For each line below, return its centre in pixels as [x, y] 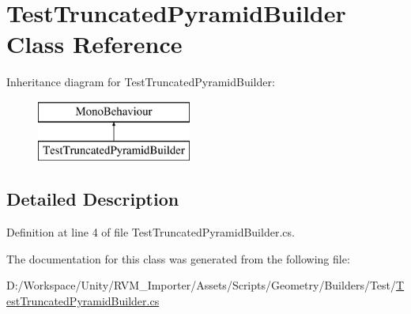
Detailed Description [93, 199]
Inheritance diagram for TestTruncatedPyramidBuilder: [141, 82]
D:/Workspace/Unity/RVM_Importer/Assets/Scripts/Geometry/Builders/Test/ [202, 285]
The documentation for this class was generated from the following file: [178, 258]
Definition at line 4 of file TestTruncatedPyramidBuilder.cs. [151, 232]
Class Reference [94, 44]
